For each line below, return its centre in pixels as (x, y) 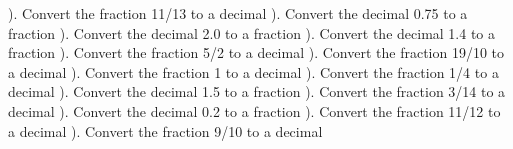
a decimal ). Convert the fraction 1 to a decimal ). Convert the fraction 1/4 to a (253, 71)
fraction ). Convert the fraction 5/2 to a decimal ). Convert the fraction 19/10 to (256, 52)
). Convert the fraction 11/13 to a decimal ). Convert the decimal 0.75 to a (238, 13)
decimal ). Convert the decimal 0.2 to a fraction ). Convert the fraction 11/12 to (254, 110)
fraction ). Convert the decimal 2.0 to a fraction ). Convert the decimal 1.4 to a (252, 32)
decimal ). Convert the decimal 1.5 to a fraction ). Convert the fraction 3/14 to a (257, 91)
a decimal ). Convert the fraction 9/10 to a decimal (165, 130)
